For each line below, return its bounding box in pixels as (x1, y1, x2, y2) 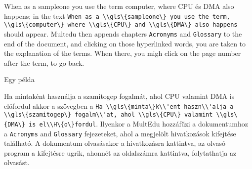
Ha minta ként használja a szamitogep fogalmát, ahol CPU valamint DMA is (4, 90, 235, 101)
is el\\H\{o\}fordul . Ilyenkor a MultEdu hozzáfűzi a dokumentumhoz (29, 118, 249, 128)
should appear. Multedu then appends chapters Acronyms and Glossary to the (4, 28, 242, 39)
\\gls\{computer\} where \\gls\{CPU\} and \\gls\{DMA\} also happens (4, 21, 238, 29)
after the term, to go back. (4, 57, 84, 68)
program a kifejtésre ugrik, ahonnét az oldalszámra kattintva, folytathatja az (4, 147, 237, 158)
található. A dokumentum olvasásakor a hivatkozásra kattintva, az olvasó (4, 138, 225, 148)
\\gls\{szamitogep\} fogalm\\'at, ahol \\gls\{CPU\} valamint (4, 111, 213, 119)
